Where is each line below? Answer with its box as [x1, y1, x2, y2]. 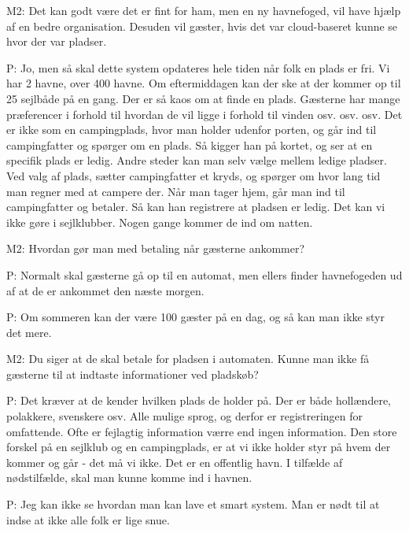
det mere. [6, 324, 52, 340]
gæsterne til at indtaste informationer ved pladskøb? [6, 365, 259, 382]
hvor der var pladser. [6, 33, 107, 50]
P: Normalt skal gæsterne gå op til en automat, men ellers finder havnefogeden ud [6, 266, 403, 283]
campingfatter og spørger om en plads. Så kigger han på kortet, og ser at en [6, 136, 373, 153]
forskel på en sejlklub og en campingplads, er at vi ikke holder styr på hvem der [6, 439, 391, 455]
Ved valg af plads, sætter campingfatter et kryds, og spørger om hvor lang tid [6, 167, 381, 183]
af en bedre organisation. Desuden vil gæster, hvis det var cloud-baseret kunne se [6, 17, 398, 34]
